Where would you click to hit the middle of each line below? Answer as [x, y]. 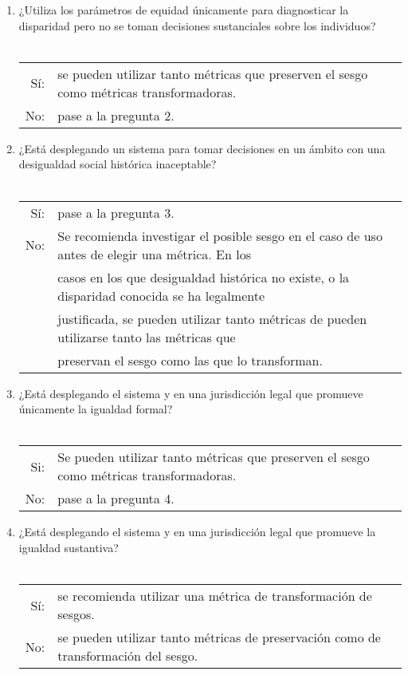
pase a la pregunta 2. [116, 115]
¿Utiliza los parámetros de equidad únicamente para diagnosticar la [184, 10]
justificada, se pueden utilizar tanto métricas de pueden [212, 318]
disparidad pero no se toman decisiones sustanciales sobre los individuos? [197, 25]
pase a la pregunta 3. [116, 212]
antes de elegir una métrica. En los [154, 254]
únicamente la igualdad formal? [96, 409]
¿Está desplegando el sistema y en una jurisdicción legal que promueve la [197, 532]
